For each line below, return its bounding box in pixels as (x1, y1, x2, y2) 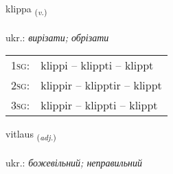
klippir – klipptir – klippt (41, 77, 162, 94)
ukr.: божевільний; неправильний (5, 155, 143, 170)
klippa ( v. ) (5, 1, 47, 17)
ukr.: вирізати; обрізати (5, 30, 109, 44)
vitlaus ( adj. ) (5, 127, 56, 143)
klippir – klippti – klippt (41, 97, 158, 113)
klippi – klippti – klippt (41, 57, 154, 74)
